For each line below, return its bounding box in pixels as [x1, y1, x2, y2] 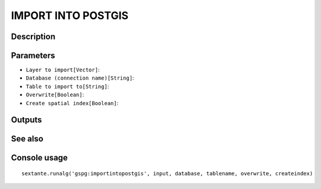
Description [11, 31, 56, 42]
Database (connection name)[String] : [26, 74, 134, 81]
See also [11, 134, 44, 144]
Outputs [11, 115, 42, 125]
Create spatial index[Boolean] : [26, 99, 119, 106]
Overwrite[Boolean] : [26, 91, 84, 98]
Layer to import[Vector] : [26, 66, 100, 74]
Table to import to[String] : [26, 83, 109, 90]
